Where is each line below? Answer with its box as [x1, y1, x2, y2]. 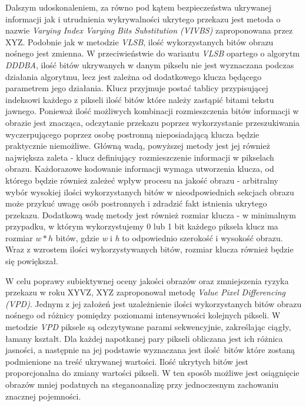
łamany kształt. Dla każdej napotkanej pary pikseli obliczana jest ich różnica [5, 332, 283, 344]
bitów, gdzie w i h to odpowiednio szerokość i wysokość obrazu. [55, 231, 283, 244]
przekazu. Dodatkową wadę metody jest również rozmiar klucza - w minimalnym [5, 208, 296, 221]
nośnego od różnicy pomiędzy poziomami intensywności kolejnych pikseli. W [5, 309, 281, 321]
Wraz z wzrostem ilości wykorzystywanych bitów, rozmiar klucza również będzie [5, 243, 294, 255]
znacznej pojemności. [5, 390, 81, 402]
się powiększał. [5, 255, 59, 267]
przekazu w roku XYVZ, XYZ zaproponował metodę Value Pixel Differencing [5, 286, 285, 298]
